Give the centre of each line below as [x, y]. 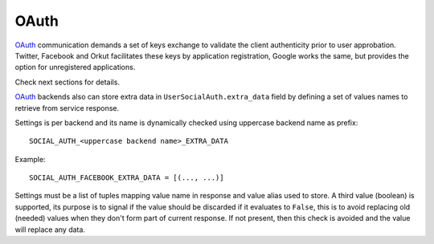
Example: [30, 159]
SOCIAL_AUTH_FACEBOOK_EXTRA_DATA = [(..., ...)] [127, 178]
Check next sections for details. [68, 82]
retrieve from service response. [67, 108]
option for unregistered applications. [75, 67]
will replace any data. [50, 230]
